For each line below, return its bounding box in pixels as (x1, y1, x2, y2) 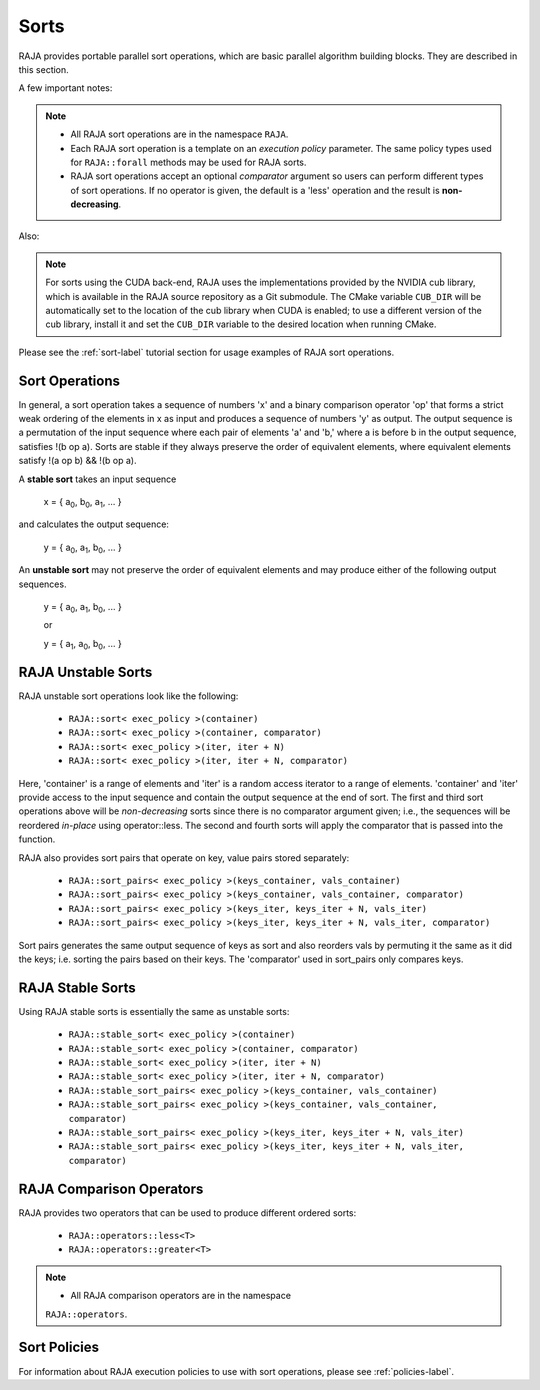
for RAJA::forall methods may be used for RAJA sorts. (70, 156, 307, 168)
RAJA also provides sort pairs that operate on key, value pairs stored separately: (18, 851, 350, 864)
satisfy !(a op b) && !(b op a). (18, 455, 137, 467)
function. (18, 833, 56, 845)
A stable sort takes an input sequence (18, 473, 177, 485)
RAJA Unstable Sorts (18, 663, 153, 680)
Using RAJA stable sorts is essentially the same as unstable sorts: (18, 1005, 290, 1017)
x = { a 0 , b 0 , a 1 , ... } (43, 496, 122, 510)
